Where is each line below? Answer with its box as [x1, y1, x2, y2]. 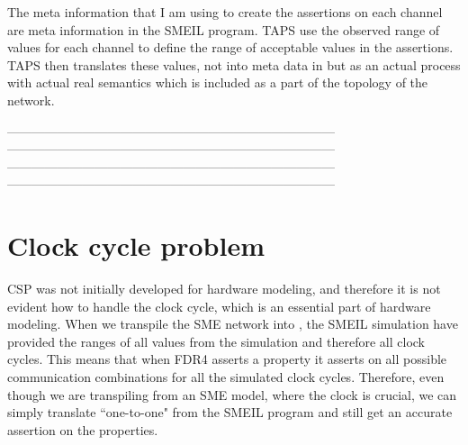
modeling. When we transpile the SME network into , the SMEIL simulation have [7, 314, 458, 333]
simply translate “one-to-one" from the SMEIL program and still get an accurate [7, 403, 453, 422]
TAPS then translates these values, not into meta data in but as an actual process [7, 55, 461, 74]
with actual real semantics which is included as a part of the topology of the [7, 73, 428, 92]
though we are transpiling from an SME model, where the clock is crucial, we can [7, 385, 457, 404]
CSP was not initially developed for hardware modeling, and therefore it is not [7, 279, 441, 298]
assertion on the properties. [7, 420, 158, 439]
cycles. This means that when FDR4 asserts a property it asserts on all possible [7, 350, 447, 368]
